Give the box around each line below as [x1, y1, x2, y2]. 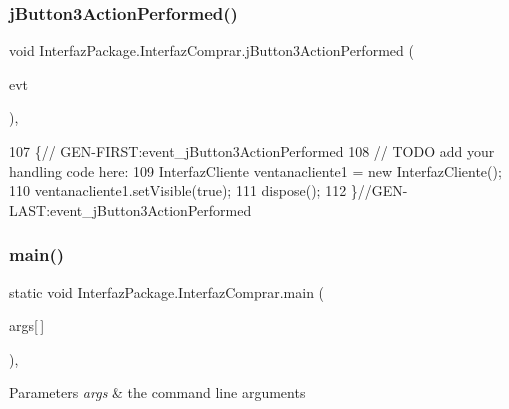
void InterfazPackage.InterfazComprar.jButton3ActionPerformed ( [9, 40, 414, 61]
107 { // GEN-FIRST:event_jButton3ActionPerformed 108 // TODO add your [9, 141, 495, 161]
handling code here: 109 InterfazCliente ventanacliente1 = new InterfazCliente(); [9, 160, 502, 181]
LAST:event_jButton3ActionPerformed [9, 199, 252, 220]
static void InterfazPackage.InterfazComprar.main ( [9, 281, 325, 302]
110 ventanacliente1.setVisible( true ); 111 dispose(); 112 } [9, 180, 358, 201]
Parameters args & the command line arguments [9, 382, 306, 403]
